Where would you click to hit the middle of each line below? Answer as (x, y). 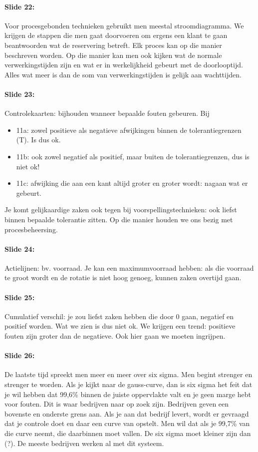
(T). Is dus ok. (38, 140)
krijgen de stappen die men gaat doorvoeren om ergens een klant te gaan (116, 35)
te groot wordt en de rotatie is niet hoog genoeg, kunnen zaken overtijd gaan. (123, 277)
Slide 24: (20, 248)
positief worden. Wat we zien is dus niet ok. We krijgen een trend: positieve (120, 326)
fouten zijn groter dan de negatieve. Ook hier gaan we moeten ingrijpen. (115, 336)
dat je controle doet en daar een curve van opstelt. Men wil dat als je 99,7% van (127, 423)
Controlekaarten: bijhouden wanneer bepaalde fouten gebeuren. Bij (107, 113)
